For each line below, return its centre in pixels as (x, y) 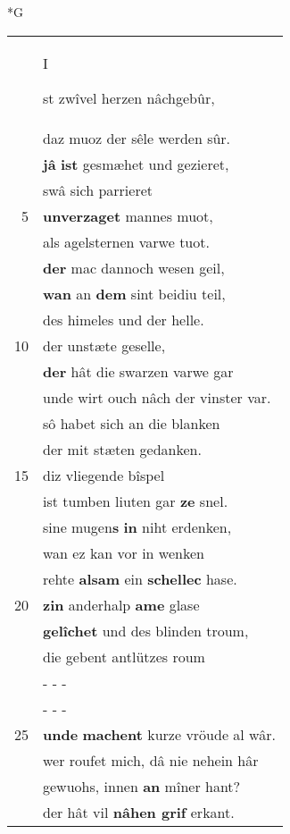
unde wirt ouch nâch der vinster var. (157, 397)
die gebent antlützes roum (124, 656)
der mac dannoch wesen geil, (134, 267)
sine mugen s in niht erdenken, (137, 527)
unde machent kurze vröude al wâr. (159, 734)
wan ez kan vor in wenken (124, 552)
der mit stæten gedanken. (122, 449)
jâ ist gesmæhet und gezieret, (136, 164)
